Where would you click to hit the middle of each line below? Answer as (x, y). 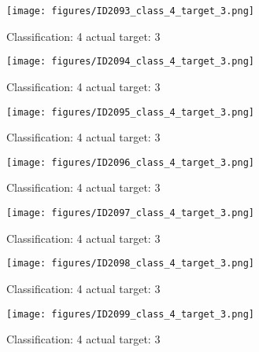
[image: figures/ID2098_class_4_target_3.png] (130, 264)
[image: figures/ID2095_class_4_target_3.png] (130, 112)
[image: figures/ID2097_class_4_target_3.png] (130, 213)
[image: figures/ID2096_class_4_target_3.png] (130, 162)
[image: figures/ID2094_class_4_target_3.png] (130, 62)
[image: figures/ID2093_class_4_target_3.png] (130, 11)
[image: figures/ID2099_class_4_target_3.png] (130, 314)
